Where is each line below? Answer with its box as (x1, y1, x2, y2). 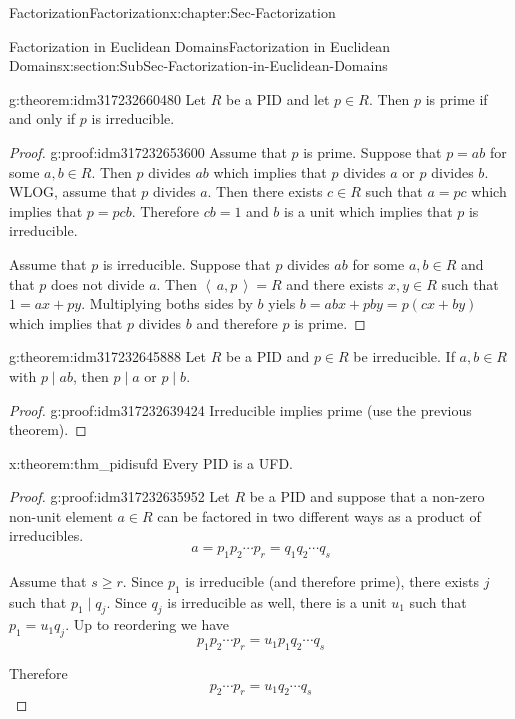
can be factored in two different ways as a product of (157, 505, 481, 526)
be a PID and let (225, 88, 330, 109)
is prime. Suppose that (303, 141, 442, 162)
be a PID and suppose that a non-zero (249, 486, 485, 507)
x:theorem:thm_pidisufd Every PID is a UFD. (9, 452, 293, 473)
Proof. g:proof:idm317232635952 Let (9, 486, 230, 507)
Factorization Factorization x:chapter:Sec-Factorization (9, 2, 336, 22)
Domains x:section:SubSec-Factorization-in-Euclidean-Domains (9, 55, 388, 76)
